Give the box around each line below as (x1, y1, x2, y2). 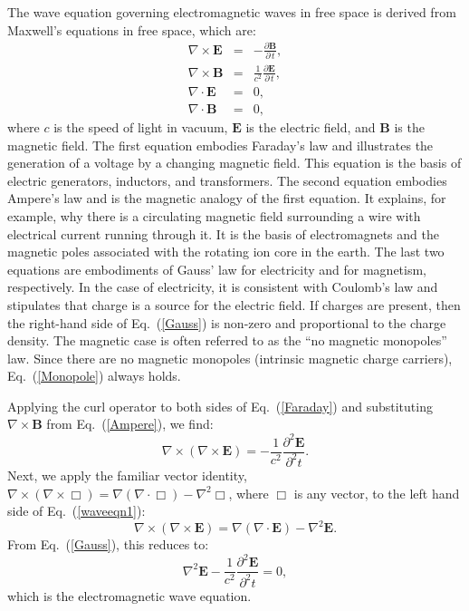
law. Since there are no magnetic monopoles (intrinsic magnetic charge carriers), (7, 348, 453, 367)
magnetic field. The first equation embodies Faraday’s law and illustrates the (7, 135, 434, 154)
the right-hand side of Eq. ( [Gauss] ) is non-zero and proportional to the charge (7, 313, 446, 332)
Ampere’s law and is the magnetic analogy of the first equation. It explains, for (7, 189, 446, 208)
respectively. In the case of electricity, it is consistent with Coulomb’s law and (7, 277, 438, 296)
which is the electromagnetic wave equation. (7, 586, 252, 605)
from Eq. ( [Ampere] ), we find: (46, 414, 214, 433)
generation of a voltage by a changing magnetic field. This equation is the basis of (7, 153, 462, 172)
